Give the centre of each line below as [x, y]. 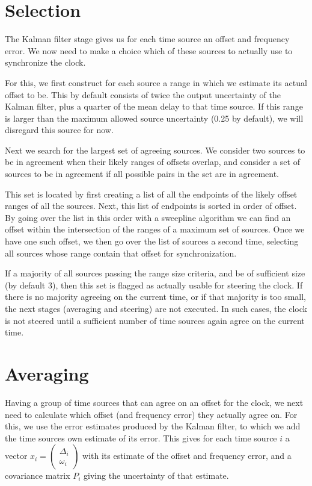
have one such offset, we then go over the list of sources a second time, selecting [152, 241]
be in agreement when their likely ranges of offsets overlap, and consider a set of [152, 162]
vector [16, 456]
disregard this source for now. [59, 130]
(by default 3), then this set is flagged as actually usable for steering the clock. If [154, 285]
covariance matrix [38, 475]
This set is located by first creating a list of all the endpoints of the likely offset [151, 194]
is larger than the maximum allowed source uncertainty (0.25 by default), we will [154, 118]
